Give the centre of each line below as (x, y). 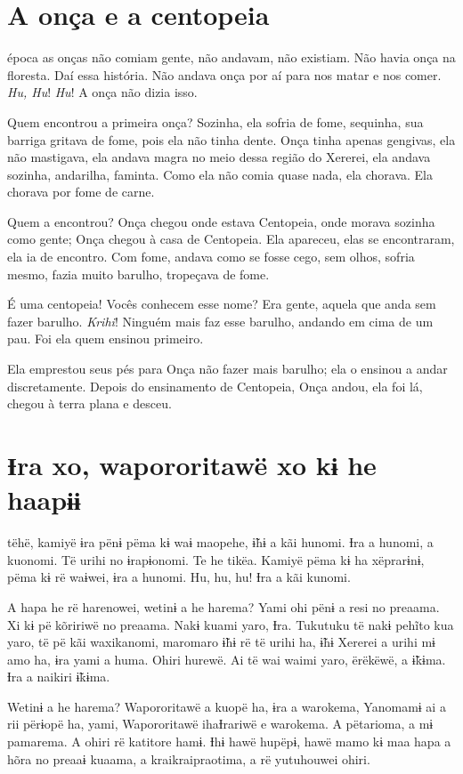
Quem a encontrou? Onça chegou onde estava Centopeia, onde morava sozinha (221, 221)
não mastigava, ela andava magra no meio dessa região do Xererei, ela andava (219, 157)
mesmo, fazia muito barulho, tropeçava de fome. (138, 274)
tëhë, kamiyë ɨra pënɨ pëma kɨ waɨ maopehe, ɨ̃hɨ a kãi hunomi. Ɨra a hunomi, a (220, 542)
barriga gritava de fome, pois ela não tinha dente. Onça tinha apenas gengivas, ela (231, 139)
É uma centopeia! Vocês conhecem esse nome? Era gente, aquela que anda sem (222, 304)
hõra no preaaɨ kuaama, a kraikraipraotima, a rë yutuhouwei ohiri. (189, 758)
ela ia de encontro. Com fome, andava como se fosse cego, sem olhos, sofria (211, 257)
